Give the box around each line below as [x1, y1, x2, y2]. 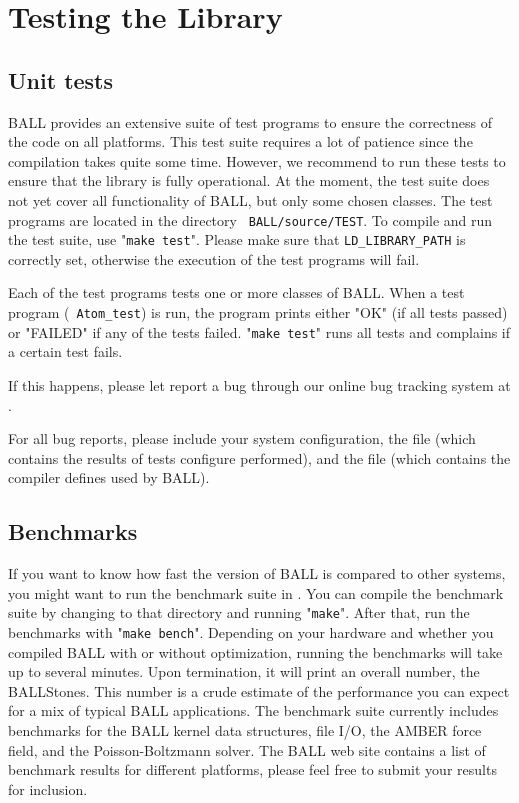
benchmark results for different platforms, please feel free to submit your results [8, 759, 497, 780]
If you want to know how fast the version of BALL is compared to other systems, [8, 563, 506, 584]
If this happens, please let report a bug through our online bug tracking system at [8, 374, 511, 395]
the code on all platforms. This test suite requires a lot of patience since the [8, 131, 473, 152]
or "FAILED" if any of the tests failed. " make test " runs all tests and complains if [8, 321, 511, 342]
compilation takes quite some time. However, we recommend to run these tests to [8, 150, 506, 171]
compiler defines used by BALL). [8, 467, 210, 488]
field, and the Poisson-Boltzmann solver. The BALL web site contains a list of [8, 739, 486, 760]
